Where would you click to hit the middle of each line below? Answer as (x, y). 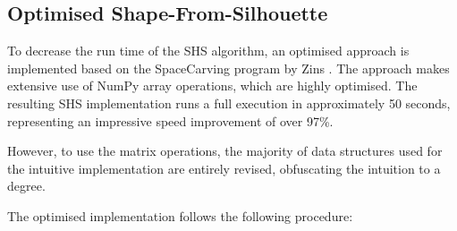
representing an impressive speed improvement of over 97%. (170, 120)
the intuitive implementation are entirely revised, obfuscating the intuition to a (224, 168)
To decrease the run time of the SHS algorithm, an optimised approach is (208, 51)
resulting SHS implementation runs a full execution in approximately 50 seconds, (229, 103)
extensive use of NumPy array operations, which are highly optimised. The (212, 86)
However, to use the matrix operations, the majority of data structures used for (225, 151)
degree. (26, 186)
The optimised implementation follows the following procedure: (180, 215)
